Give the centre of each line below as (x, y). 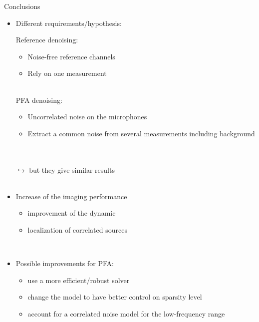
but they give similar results (72, 169)
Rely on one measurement (67, 73)
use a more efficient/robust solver (79, 280)
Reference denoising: (47, 40)
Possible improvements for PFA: (65, 263)
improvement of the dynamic (72, 213)
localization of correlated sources (77, 229)
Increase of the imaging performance (71, 196)
